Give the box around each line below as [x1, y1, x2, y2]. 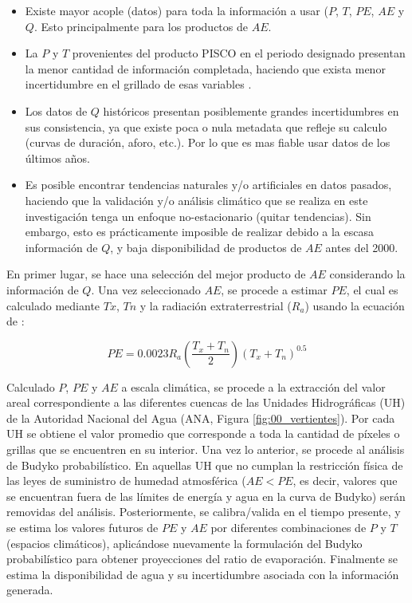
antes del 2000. [325, 238, 398, 255]
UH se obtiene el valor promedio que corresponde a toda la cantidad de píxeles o [6, 425, 400, 442]
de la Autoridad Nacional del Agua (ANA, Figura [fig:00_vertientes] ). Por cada [6, 409, 395, 426]
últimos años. [25, 149, 90, 166]
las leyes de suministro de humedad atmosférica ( [6, 472, 246, 489]
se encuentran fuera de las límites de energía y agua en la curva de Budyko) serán [6, 487, 406, 504]
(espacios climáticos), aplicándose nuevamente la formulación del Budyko [6, 534, 363, 551]
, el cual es [346, 281, 398, 298]
